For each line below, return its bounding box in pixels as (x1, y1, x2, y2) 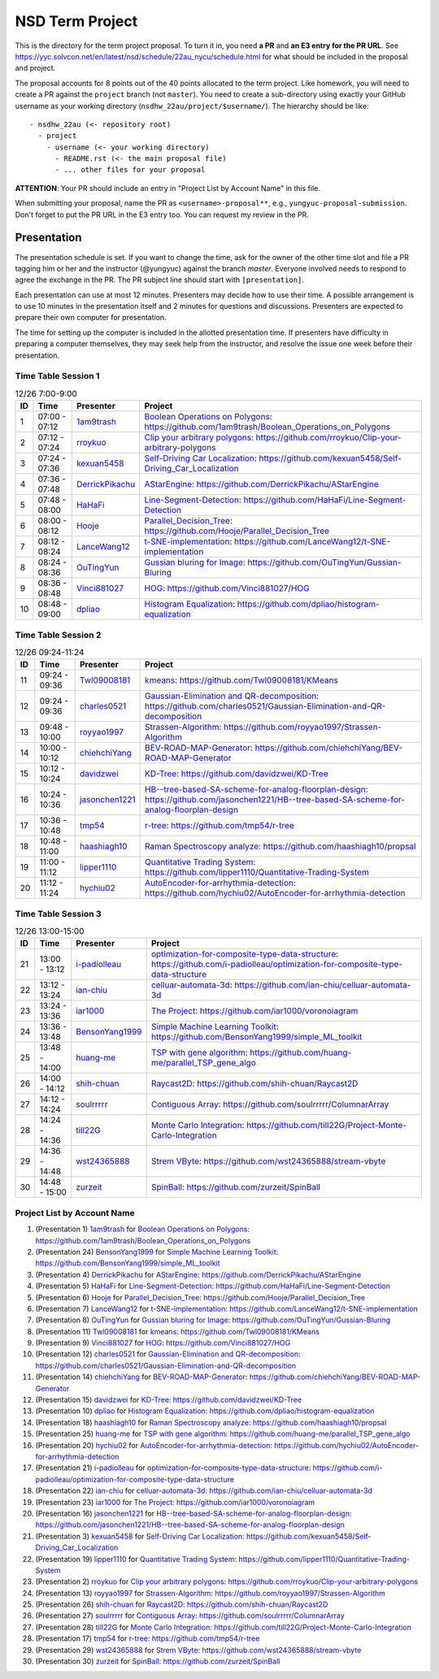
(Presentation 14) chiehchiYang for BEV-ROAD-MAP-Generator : (35, 1372, 248, 1382)
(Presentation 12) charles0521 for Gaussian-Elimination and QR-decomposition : (35, 1349, 301, 1359)
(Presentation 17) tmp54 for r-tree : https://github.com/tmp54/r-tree (35, 1633, 260, 1643)
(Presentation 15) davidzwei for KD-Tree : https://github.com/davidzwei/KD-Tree (35, 1395, 302, 1405)
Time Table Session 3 (15, 908, 102, 919)
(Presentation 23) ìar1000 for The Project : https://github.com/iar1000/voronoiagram (35, 1497, 315, 1507)
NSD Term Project (15, 12, 138, 30)
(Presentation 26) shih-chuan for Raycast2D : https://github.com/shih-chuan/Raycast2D (35, 1599, 328, 1609)
